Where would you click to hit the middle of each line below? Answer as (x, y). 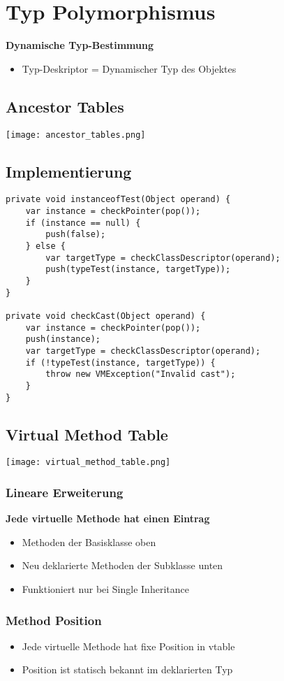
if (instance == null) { (83, 223)
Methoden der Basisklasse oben (89, 542)
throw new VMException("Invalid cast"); (141, 374)
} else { (45, 246)
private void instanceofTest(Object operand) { (118, 200)
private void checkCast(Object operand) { (106, 316)
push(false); (76, 235)
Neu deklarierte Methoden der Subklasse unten (122, 565)
